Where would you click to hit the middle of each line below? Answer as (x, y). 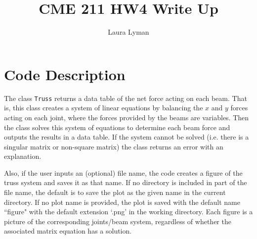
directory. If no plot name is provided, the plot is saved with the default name (122, 202)
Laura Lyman (128, 32)
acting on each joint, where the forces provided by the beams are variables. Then (127, 117)
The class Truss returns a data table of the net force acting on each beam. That (126, 98)
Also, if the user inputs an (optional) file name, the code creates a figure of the (123, 172)
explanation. (23, 156)
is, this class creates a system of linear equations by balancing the (104, 108)
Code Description (65, 74)
